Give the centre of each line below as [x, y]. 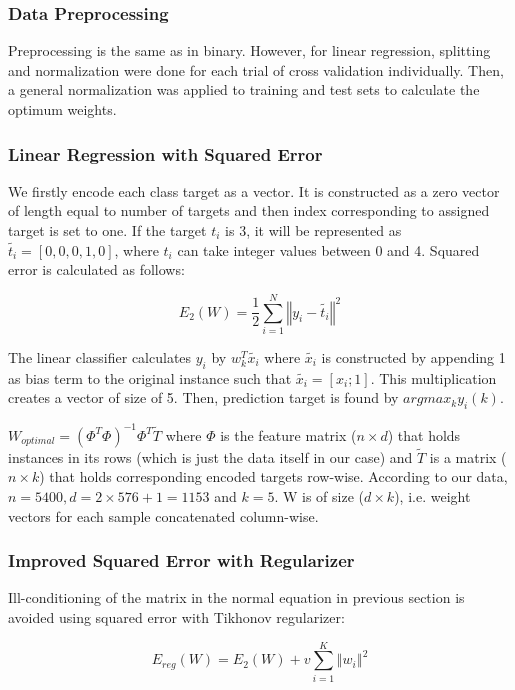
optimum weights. [62, 109]
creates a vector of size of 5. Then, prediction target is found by [203, 397]
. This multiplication [433, 377]
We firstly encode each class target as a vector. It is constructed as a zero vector [254, 190]
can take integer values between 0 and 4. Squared [328, 249]
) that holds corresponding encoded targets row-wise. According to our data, [273, 476]
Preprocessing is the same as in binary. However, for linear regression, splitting [249, 50]
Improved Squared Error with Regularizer [181, 560]
